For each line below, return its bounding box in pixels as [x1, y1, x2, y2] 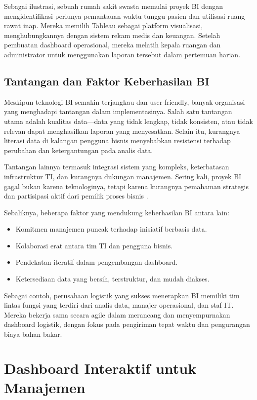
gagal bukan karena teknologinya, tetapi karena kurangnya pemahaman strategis [4, 181, 249, 191]
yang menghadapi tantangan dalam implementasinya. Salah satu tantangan [4, 106, 232, 117]
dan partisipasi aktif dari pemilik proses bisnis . [4, 191, 148, 201]
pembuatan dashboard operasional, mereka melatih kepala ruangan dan [4, 40, 221, 50]
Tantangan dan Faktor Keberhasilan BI [4, 73, 210, 88]
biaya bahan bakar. [4, 329, 62, 339]
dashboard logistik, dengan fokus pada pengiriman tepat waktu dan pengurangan [4, 319, 250, 329]
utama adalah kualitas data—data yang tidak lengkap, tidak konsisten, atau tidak [4, 116, 253, 126]
